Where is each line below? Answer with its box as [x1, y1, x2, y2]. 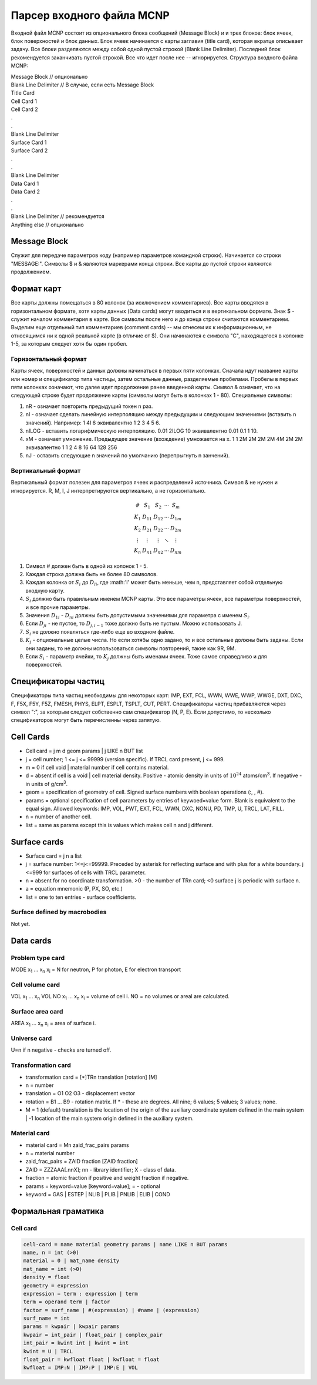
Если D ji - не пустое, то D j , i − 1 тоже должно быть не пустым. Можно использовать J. [25, 620, 242, 628]
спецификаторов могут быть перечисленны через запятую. [11, 717, 161, 724]
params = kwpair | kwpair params [23, 1323, 120, 1330]
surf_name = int [23, 1315, 70, 1322]
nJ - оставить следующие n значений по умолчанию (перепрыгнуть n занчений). [25, 452, 230, 459]
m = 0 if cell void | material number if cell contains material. [25, 764, 169, 771]
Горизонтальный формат [11, 354, 87, 363]
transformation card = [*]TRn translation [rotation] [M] [25, 1073, 157, 1080]
